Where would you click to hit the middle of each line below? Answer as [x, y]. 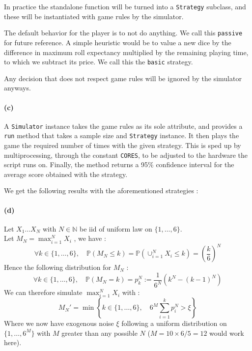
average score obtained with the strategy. [66, 174]
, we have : [90, 238]
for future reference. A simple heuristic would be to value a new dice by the [118, 42]
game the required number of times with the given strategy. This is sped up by [123, 145]
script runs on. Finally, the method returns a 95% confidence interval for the [119, 164]
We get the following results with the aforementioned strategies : [101, 190]
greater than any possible [99, 333]
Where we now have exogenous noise [59, 323]
